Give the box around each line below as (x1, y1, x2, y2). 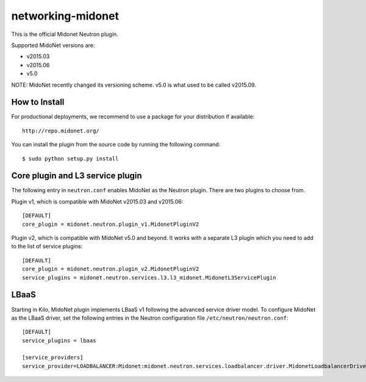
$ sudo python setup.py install (22, 155, 119, 162)
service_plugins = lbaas (22, 337, 96, 344)
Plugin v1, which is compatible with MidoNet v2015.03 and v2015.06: (11, 198, 184, 205)
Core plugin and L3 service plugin (11, 171, 143, 181)
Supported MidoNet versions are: (11, 41, 95, 49)
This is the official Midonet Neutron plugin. (11, 31, 118, 38)
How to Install (11, 97, 65, 107)
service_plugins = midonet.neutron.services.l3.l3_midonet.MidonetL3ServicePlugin (22, 274, 276, 281)
